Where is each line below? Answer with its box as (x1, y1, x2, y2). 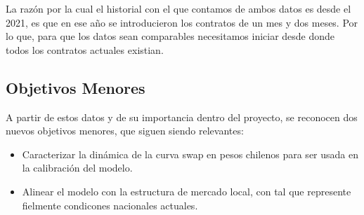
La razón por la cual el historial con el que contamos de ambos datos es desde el (6, 1, 351, 15)
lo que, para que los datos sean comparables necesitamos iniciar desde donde (6, 29, 335, 43)
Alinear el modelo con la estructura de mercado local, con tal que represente (22, 183, 351, 198)
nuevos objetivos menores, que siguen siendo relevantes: (6, 123, 244, 138)
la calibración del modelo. (22, 160, 133, 175)
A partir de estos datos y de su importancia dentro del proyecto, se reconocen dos (6, 109, 358, 124)
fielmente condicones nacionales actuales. (22, 197, 198, 212)
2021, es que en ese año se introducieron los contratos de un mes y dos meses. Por (6, 15, 358, 29)
